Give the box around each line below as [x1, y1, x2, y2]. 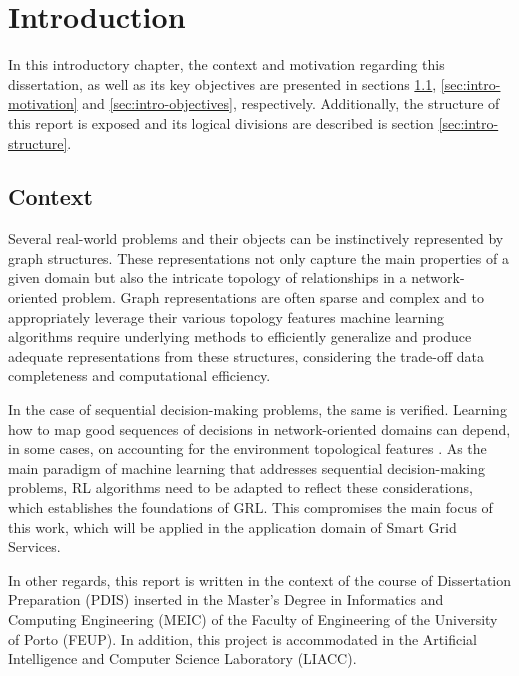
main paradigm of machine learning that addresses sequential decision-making [8, 457, 485, 478]
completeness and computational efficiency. [8, 365, 271, 386]
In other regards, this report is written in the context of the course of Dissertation [8, 569, 512, 590]
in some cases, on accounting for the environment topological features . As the [8, 438, 487, 459]
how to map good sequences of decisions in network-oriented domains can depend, [8, 418, 511, 439]
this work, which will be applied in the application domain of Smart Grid [8, 516, 457, 537]
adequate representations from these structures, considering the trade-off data [8, 345, 484, 366]
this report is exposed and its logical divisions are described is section [8, 112, 434, 133]
